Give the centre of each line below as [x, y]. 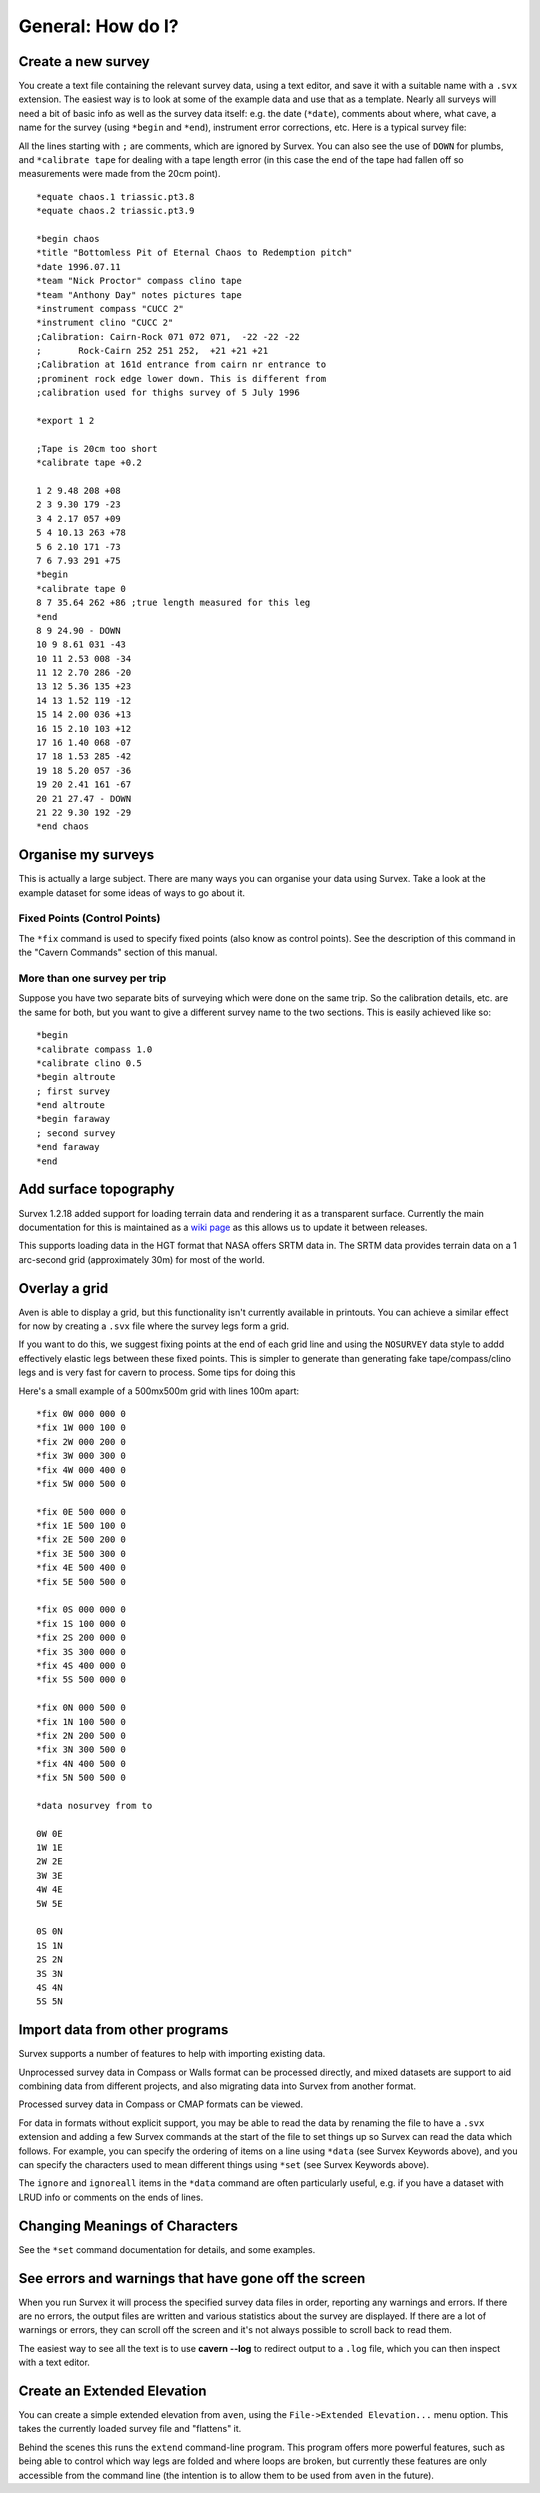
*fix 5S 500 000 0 [81, 1679]
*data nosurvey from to [94, 1805]
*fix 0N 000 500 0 [81, 1708]
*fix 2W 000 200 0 [81, 1441]
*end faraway [68, 1147]
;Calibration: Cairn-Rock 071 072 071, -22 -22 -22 [168, 336]
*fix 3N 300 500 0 [81, 1749]
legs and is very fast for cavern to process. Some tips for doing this [157, 1372]
